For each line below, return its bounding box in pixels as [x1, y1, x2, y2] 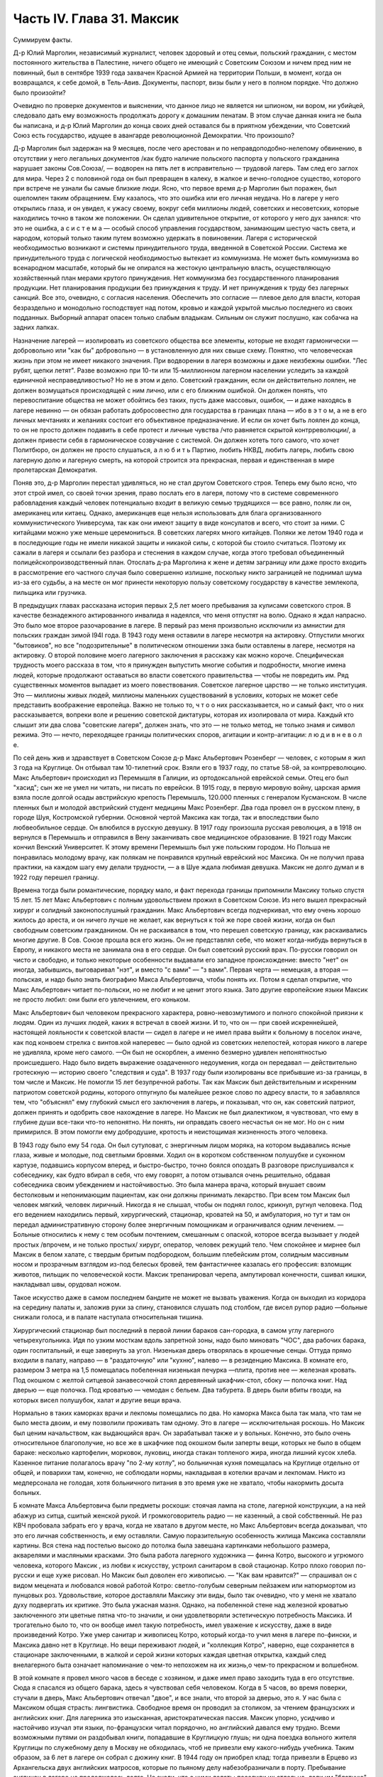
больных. [13, 1488, 42, 1497]
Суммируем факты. [13, 36, 72, 44]
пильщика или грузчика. [13, 588, 87, 596]
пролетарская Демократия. [13, 466, 98, 474]
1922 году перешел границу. [13, 873, 99, 881]
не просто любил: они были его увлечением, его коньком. [13, 995, 191, 1004]
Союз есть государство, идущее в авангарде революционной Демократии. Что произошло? [13, 131, 294, 140]
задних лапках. [13, 323, 60, 332]
